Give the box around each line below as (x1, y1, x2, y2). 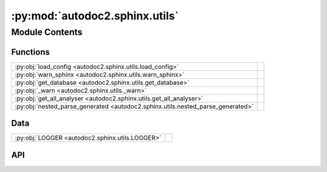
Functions (11, 47, 50, 57)
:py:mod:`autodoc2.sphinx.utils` (11, 9, 179, 22)
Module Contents (11, 27, 83, 38)
